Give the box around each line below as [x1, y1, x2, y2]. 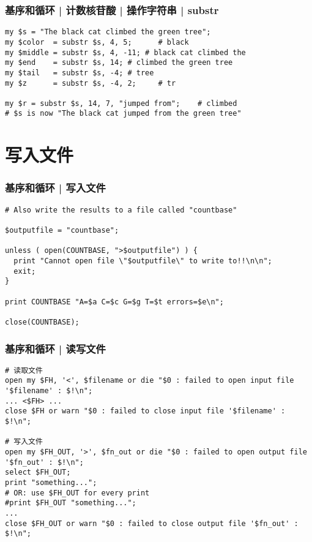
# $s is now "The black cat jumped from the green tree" [5, 109, 242, 118]
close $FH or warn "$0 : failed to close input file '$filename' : [5, 407, 286, 416]
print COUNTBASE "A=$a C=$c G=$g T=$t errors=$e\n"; [5, 297, 224, 306]
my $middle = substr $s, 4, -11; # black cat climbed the [5, 48, 246, 57]
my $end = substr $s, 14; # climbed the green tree [5, 58, 233, 67]
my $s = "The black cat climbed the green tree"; [5, 28, 211, 37]
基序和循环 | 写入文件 [5, 180, 106, 195]
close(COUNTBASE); [5, 317, 80, 326]
